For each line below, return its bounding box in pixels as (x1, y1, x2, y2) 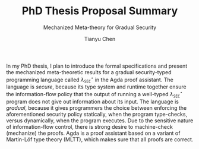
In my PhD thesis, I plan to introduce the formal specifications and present (6, 62, 188, 69)
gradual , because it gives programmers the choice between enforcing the (6, 104, 187, 111)
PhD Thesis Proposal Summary (21, 4, 178, 18)
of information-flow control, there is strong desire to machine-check (6, 123, 173, 130)
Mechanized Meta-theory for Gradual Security (43, 24, 157, 31)
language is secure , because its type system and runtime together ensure (6, 83, 187, 90)
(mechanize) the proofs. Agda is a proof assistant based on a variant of (6, 129, 181, 137)
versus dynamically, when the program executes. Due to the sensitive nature (6, 117, 194, 124)
